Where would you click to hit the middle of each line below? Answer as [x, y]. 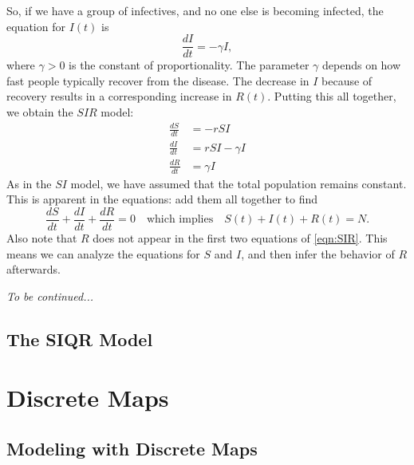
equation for [36, 26]
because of [347, 80]
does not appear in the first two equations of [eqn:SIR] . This [240, 238]
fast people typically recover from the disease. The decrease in [158, 80]
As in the [29, 183]
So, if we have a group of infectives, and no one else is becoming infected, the [195, 10]
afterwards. [34, 269]
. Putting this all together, [332, 96]
